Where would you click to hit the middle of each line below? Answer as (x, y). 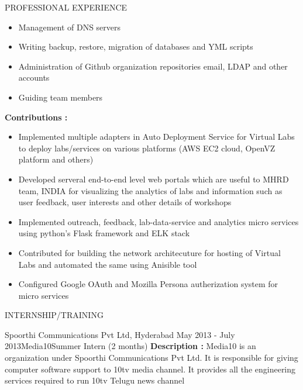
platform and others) (56, 159)
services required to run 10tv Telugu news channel (95, 380)
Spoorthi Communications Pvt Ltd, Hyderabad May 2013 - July (120, 334)
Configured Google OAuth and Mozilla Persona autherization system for (148, 284)
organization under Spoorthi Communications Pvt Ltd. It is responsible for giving (151, 358)
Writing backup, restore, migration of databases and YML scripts (136, 46)
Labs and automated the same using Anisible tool (108, 264)
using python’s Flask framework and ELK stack (104, 233)
